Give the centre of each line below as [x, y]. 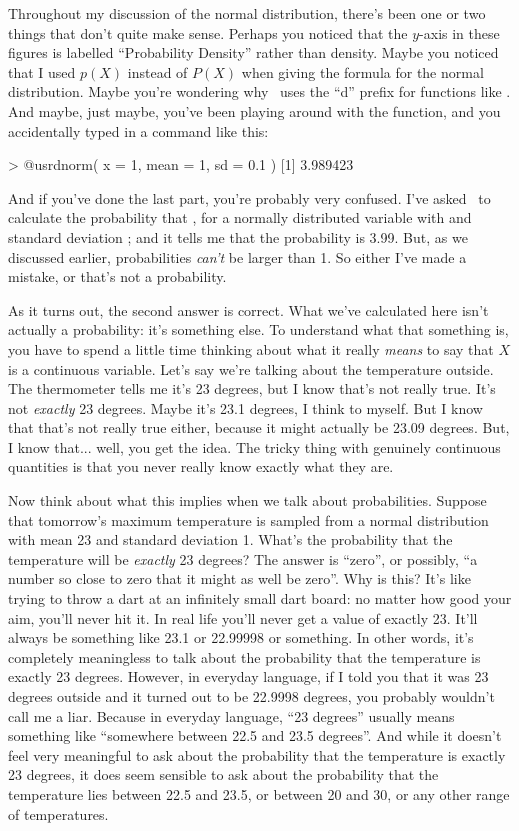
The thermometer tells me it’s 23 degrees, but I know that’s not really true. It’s [252, 388]
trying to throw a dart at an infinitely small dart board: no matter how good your [260, 598]
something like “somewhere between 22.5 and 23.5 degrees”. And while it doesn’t [255, 735]
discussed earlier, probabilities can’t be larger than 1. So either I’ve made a [237, 256]
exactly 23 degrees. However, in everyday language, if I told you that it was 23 [248, 676]
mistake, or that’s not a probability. [117, 276]
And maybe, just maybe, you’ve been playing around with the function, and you [254, 110]
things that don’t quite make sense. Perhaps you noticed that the [208, 32]
